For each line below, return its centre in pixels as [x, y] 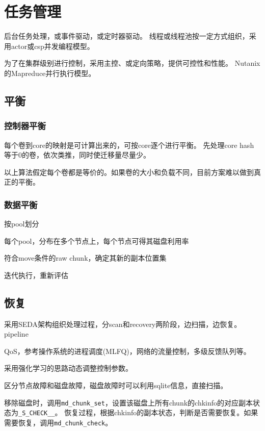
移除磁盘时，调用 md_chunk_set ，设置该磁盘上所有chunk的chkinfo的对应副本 [129, 402]
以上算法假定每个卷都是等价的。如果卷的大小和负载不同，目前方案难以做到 [129, 172]
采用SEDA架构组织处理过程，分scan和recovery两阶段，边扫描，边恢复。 [123, 324]
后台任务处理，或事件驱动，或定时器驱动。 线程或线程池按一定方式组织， [127, 36]
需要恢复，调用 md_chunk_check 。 [58, 422]
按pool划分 [22, 224]
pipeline [16, 334]
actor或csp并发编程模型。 [52, 46]
